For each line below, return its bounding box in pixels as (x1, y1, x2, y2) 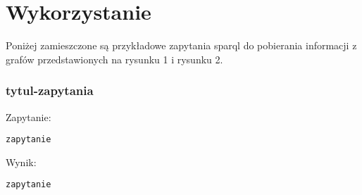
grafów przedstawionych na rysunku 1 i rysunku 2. (6, 51, 223, 66)
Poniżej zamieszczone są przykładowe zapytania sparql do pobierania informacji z (6, 38, 357, 53)
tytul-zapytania (6, 82, 94, 99)
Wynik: (6, 154, 37, 169)
